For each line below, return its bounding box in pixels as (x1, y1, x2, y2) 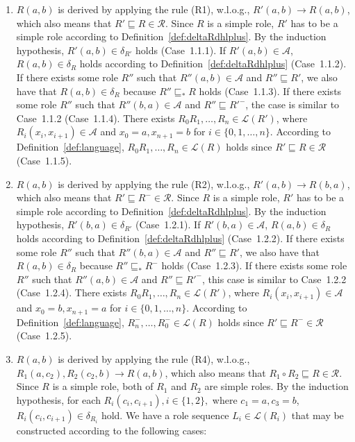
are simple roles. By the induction (204, 379, 349, 393)
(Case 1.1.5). (16, 153, 72, 167)
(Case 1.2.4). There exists (16, 285, 127, 300)
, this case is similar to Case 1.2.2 (201, 271, 347, 286)
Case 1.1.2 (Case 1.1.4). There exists (16, 110, 175, 125)
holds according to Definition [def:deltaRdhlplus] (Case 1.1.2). (79, 56, 347, 71)
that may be (291, 407, 344, 422)
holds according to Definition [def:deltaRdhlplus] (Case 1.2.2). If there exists (16, 230, 345, 245)
